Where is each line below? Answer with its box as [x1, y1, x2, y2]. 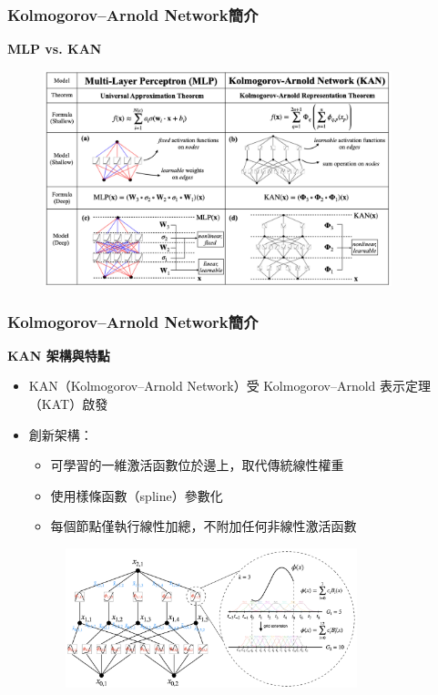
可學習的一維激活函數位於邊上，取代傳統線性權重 [50, 455, 344, 475]
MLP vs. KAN [7, 39, 102, 58]
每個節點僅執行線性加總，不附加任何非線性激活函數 [50, 516, 357, 536]
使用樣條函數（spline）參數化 [50, 485, 223, 505]
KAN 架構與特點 [7, 345, 110, 364]
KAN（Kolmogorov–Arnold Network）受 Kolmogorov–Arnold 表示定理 [28, 376, 432, 395]
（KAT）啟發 [28, 394, 108, 414]
